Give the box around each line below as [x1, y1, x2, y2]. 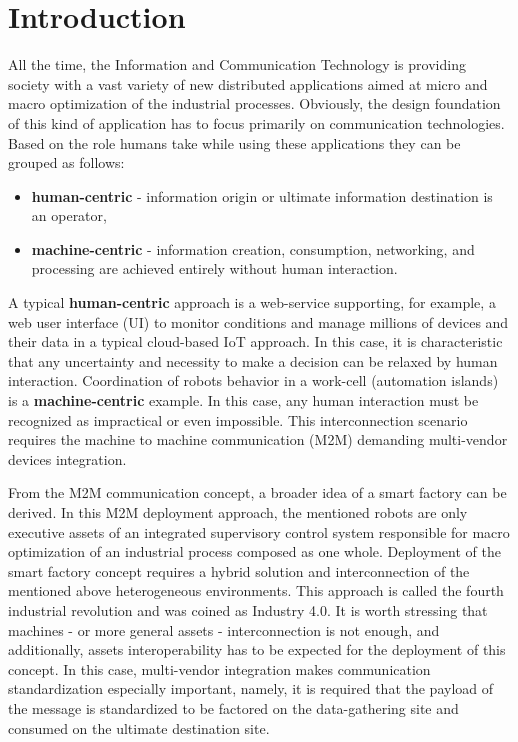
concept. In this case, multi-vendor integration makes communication [8, 658, 431, 679]
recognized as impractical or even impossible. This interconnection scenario [8, 409, 468, 430]
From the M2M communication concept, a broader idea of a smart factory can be [8, 482, 507, 503]
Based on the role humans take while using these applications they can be [8, 132, 461, 153]
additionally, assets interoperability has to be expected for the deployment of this [8, 639, 506, 660]
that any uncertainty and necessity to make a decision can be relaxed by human [8, 350, 498, 371]
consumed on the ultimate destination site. [8, 717, 270, 738]
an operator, [31, 205, 107, 226]
